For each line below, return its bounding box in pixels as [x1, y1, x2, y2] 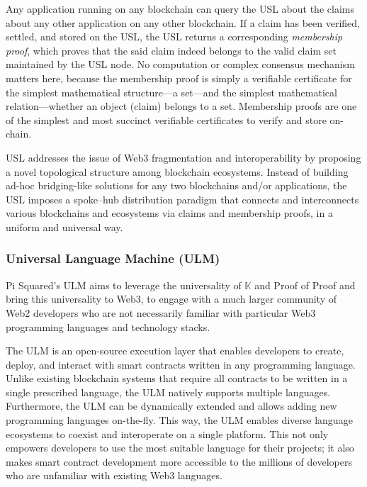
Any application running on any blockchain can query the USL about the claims [6, 1, 354, 16]
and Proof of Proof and [254, 277, 356, 292]
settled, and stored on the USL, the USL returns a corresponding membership [6, 29, 343, 44]
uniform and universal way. [6, 219, 123, 234]
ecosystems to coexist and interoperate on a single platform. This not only [6, 426, 329, 441]
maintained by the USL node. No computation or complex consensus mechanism [6, 57, 355, 72]
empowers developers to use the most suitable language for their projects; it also [6, 440, 354, 455]
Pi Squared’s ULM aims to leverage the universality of [6, 277, 242, 292]
